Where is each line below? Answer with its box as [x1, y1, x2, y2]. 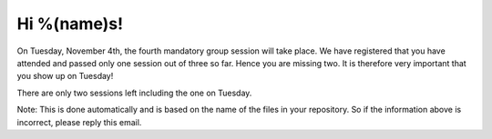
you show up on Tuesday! [16, 71, 114, 82]
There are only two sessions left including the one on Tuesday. [16, 87, 252, 98]
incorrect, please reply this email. [16, 116, 142, 127]
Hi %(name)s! [16, 14, 123, 34]
